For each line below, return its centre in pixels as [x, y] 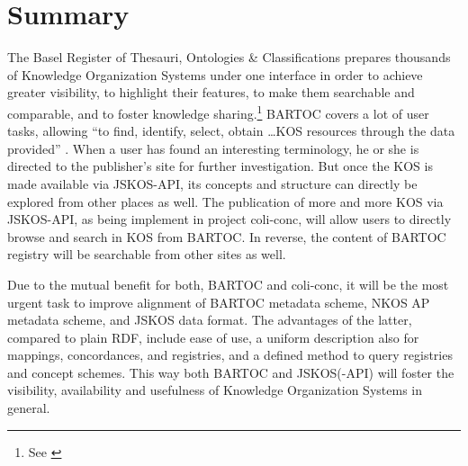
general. [29, 408]
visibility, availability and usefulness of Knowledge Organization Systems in [215, 390]
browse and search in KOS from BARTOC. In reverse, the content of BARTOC [227, 236]
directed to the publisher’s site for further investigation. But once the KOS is [220, 166]
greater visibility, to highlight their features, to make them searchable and [211, 92]
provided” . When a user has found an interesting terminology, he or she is [213, 148]
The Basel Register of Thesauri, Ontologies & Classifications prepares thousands [229, 57]
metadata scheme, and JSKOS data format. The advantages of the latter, [210, 320]
